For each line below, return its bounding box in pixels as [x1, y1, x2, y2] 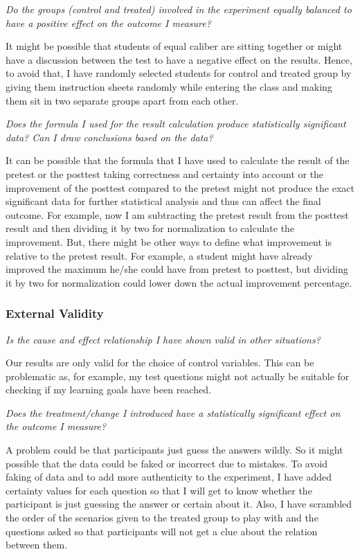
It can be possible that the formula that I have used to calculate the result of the [6, 153, 350, 168]
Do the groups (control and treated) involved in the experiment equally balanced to [6, 2, 352, 16]
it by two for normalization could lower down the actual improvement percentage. [6, 275, 352, 289]
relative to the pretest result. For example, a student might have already [6, 248, 313, 262]
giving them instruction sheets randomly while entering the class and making [6, 79, 332, 93]
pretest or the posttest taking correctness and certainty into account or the [6, 166, 324, 181]
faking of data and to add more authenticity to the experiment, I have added [6, 470, 332, 484]
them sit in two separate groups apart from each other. [6, 93, 239, 107]
